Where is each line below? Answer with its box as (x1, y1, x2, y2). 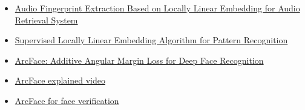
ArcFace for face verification (15, 94, 119, 106)
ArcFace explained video (15, 74, 105, 87)
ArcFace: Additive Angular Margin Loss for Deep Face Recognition (15, 53, 264, 66)
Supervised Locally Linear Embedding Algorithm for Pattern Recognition (15, 34, 288, 46)
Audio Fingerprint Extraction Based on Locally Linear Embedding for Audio (15, 2, 300, 14)
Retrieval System (15, 13, 78, 26)
